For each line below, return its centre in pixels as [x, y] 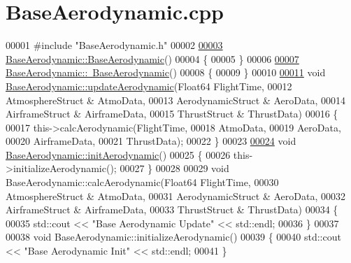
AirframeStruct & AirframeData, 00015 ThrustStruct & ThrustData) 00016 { [172, 114]
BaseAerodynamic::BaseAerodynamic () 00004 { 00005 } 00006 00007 [152, 58]
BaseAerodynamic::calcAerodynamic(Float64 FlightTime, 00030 [142, 182]
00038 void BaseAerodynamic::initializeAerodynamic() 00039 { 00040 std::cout [173, 237]
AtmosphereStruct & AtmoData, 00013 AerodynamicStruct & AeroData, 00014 [175, 100]
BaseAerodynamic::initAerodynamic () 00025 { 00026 [118, 154]
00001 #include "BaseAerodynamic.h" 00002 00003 [114, 45]
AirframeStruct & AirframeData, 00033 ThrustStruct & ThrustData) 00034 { [172, 209]
